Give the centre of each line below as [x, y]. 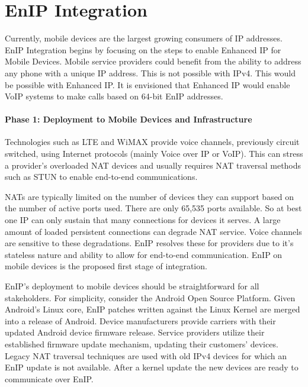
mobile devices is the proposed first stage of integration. [106, 266]
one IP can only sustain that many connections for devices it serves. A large [143, 220]
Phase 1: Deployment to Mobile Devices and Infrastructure [129, 119]
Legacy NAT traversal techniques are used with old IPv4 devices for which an [146, 355]
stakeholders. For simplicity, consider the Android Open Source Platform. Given [150, 297]
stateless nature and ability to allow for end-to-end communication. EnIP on [144, 254]
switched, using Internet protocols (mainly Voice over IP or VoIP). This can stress [154, 154]
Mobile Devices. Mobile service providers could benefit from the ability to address [153, 61]
